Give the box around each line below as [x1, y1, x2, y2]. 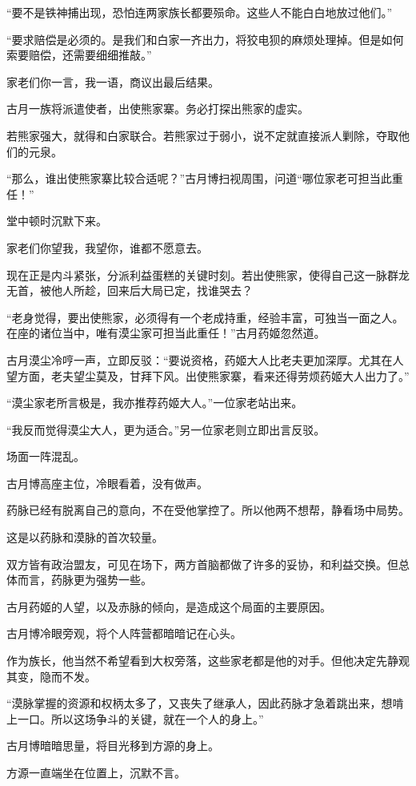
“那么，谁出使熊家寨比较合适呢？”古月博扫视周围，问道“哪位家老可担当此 [6, 170, 392, 187]
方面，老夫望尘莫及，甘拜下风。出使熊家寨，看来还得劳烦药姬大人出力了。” [17, 367, 410, 384]
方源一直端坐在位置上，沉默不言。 [6, 764, 186, 780]
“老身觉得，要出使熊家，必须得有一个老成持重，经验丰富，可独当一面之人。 [6, 308, 404, 325]
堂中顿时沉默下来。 [6, 212, 107, 229]
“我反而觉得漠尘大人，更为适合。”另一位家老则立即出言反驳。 [6, 421, 326, 437]
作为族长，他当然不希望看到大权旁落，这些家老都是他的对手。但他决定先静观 [6, 652, 410, 669]
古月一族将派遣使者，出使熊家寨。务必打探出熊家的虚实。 [6, 100, 309, 117]
